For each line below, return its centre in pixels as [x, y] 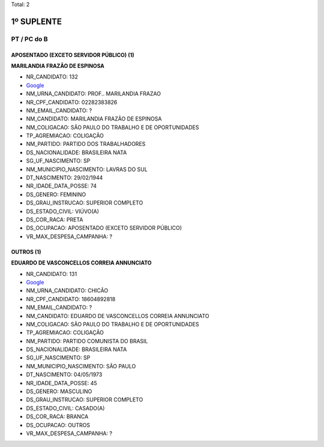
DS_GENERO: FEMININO [56, 194]
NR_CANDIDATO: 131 [52, 274]
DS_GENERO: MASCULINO [59, 391]
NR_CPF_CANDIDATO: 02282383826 [72, 102]
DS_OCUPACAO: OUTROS [58, 425]
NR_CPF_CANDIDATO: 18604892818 [71, 299]
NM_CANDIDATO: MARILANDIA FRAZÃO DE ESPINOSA [94, 119]
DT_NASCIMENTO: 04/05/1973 [64, 374]
